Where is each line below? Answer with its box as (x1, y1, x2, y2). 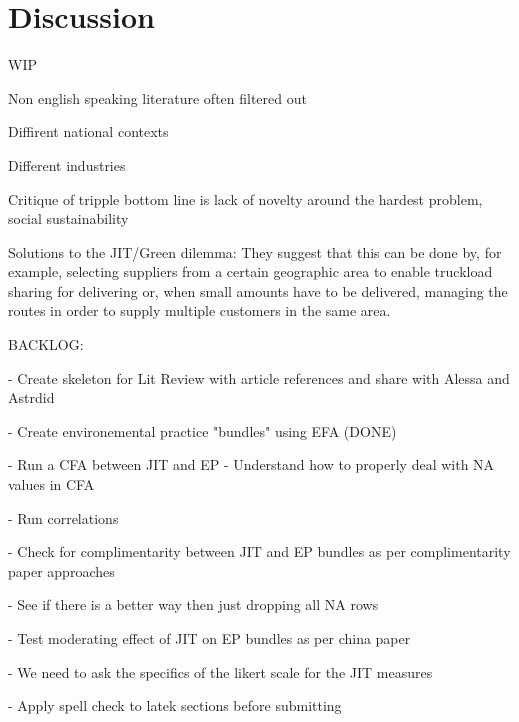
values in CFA (8, 474, 95, 495)
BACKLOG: (8, 334, 84, 355)
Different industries (8, 154, 126, 175)
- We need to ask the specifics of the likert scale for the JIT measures (8, 661, 433, 682)
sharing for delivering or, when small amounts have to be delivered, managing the (8, 280, 508, 301)
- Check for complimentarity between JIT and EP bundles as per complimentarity (8, 541, 511, 562)
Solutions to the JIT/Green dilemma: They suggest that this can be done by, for (8, 241, 502, 262)
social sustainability (8, 208, 129, 229)
